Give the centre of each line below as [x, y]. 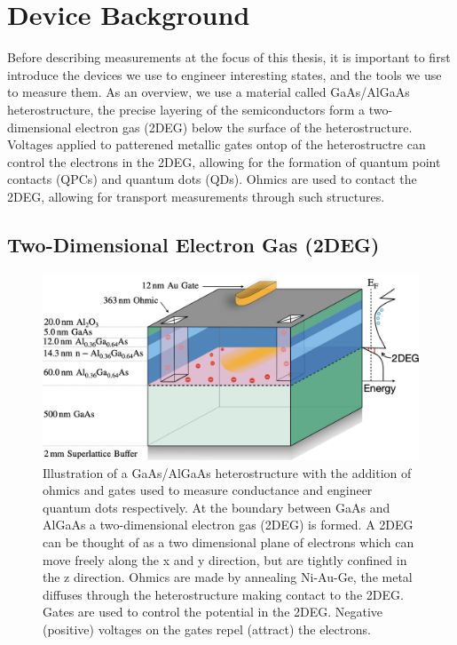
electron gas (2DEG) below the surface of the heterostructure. [244, 127]
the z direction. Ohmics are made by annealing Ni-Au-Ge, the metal [228, 577]
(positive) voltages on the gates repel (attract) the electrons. [207, 629]
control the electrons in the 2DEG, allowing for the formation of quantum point [224, 161]
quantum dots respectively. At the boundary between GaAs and [217, 507]
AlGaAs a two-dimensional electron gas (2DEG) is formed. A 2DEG [228, 525]
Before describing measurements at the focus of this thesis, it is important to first [229, 57]
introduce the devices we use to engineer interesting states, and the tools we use [225, 74]
